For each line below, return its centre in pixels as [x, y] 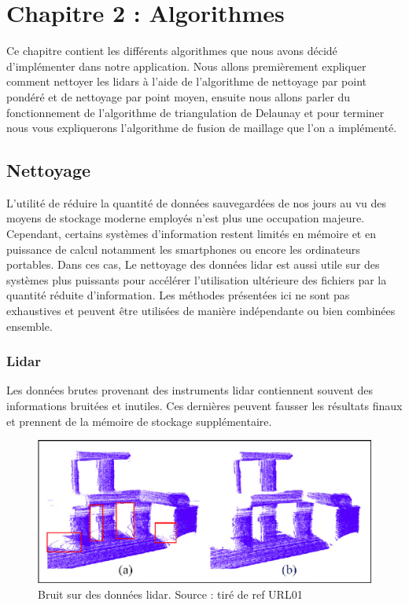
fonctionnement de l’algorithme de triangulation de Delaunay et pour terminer [195, 112]
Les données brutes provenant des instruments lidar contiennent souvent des [190, 390]
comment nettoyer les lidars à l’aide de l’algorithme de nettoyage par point [187, 81]
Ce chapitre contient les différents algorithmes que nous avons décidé [172, 51]
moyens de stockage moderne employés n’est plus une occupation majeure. [186, 218]
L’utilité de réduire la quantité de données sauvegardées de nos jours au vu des [197, 202]
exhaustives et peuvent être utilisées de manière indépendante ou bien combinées [201, 311]
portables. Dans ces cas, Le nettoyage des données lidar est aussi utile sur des [193, 264]
